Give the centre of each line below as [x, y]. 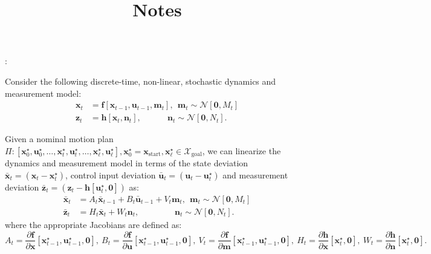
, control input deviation [111, 174]
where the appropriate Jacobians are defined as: [93, 224]
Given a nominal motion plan [59, 139]
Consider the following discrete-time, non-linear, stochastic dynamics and [141, 81]
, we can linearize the [241, 150]
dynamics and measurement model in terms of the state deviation [127, 163]
